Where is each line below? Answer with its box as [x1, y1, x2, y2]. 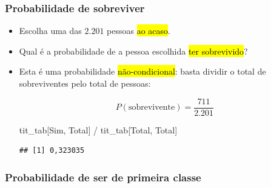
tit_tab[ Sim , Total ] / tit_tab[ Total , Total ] [19, 123, 178, 136]
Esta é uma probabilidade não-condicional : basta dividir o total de [19, 65, 266, 78]
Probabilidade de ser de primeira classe [5, 169, 201, 184]
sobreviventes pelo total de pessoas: [19, 77, 151, 89]
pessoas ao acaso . [107, 24, 170, 37]
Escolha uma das [19, 24, 82, 37]
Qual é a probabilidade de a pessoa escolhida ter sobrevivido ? [19, 44, 248, 57]
